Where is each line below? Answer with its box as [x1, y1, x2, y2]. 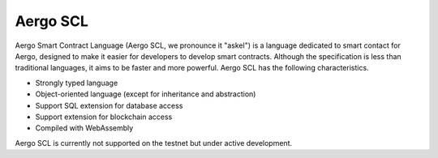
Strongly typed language [35, 78, 118, 88]
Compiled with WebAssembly [35, 123, 134, 133]
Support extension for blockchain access [35, 112, 173, 122]
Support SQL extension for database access [35, 100, 183, 110]
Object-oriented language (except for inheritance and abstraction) [35, 89, 256, 99]
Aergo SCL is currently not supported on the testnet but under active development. [15, 138, 292, 147]
